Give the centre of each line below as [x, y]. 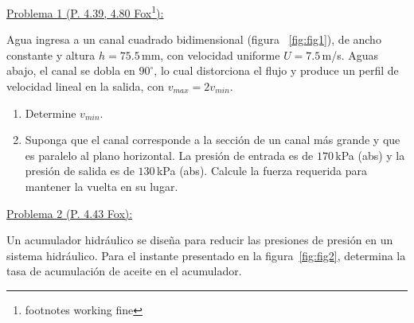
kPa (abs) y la [370, 155]
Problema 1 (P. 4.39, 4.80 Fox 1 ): [85, 12]
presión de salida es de [80, 171]
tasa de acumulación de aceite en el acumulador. [124, 271]
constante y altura [51, 54]
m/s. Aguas [350, 54]
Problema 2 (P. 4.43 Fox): [70, 213]
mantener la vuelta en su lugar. [102, 186]
